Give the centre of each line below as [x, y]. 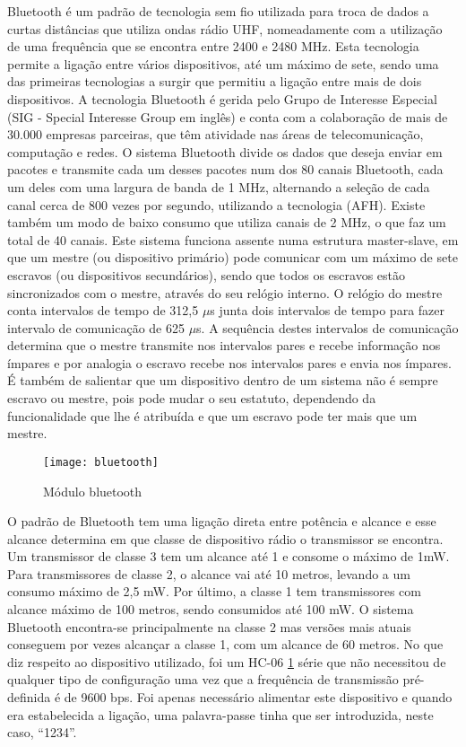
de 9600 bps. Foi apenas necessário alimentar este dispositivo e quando [258, 697]
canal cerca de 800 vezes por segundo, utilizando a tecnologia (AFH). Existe [216, 204]
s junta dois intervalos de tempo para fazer [328, 310]
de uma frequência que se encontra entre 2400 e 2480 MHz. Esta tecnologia [213, 46]
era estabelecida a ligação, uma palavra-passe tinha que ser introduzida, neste [220, 714]
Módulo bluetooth [93, 491]
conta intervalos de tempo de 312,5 [103, 310]
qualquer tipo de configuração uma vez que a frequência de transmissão [203, 679]
